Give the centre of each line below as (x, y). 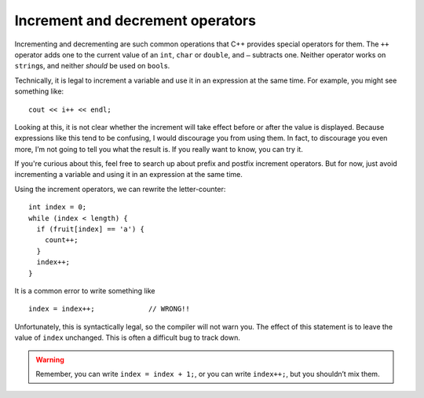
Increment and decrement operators (135, 20)
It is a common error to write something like (85, 290)
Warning (50, 359)
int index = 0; (58, 207)
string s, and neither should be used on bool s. (92, 66)
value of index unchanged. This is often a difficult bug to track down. (128, 337)
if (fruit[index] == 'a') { (91, 229)
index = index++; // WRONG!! (109, 309)
